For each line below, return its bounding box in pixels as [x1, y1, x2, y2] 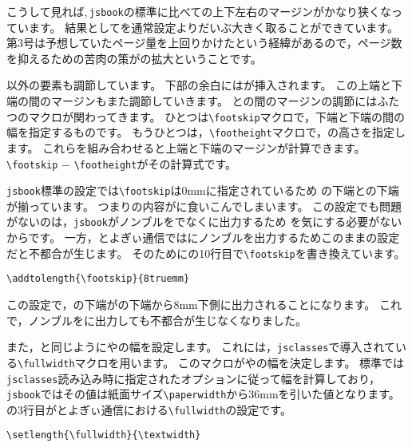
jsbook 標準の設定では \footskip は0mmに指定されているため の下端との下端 [6, 182, 399, 199]
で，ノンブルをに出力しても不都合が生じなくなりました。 [6, 311, 307, 328]
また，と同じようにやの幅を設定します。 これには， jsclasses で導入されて [6, 338, 396, 355]
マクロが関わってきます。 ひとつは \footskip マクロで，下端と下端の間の [28, 108, 406, 125]
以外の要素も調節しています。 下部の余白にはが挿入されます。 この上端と [6, 77, 392, 93]
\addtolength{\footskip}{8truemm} [6, 273, 190, 285]
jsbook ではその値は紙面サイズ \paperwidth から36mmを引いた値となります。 [6, 386, 400, 402]
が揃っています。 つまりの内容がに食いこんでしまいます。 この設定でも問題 [6, 197, 402, 214]
